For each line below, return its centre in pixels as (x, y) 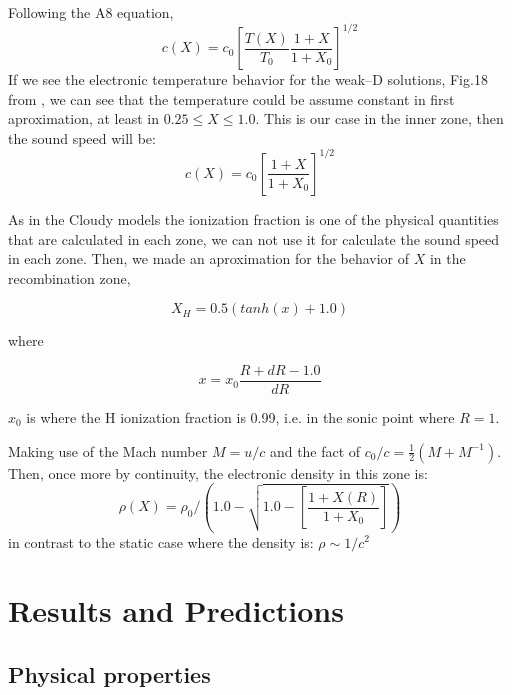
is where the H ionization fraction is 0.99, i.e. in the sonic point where (240, 417)
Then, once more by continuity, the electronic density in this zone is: (218, 472)
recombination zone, (69, 277)
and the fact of (315, 450)
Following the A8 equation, (91, 12)
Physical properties (109, 673)
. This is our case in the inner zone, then (379, 118)
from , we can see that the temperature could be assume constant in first (231, 98)
